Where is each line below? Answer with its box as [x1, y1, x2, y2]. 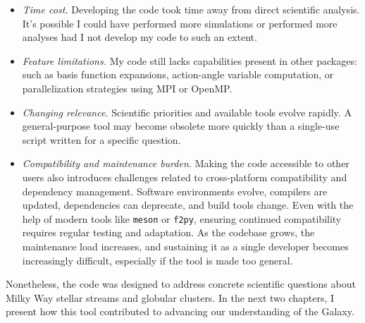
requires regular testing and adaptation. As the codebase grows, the [22, 225, 315, 240]
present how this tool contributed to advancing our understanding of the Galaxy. [6, 304, 354, 319]
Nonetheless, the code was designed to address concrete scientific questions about [6, 276, 356, 291]
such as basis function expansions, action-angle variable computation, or [22, 67, 334, 82]
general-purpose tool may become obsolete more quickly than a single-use [22, 118, 340, 133]
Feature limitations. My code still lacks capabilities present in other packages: [22, 53, 357, 68]
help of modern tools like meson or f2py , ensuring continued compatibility [22, 211, 342, 226]
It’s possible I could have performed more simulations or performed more [22, 16, 338, 30]
